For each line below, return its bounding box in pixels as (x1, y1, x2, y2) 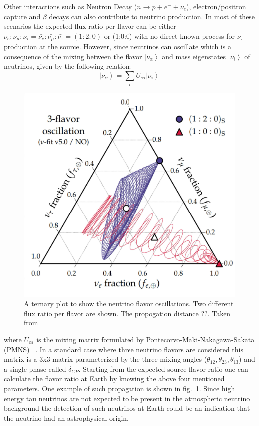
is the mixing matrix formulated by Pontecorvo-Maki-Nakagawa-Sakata (36, 334, 255, 344)
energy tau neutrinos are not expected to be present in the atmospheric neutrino (4, 393, 250, 403)
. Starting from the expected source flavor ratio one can (78, 363, 248, 374)
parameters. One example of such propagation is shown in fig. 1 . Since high (4, 383, 235, 393)
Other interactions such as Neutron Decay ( (4, 1, 137, 11)
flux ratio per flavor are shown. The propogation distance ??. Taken (24, 308, 231, 318)
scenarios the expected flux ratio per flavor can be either (4, 21, 176, 31)
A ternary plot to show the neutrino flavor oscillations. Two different (24, 298, 234, 309)
